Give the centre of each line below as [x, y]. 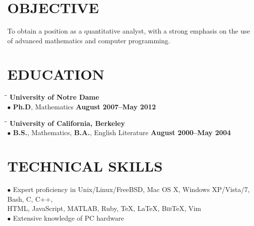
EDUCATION [56, 74]
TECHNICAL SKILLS [85, 166]
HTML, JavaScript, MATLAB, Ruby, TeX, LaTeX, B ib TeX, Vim [104, 208]
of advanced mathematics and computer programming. [89, 40]
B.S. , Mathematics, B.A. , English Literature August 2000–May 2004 [122, 132]
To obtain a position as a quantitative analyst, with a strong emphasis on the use [129, 31]
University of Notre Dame [54, 97]
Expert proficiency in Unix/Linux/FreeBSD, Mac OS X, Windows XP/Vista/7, [131, 189]
